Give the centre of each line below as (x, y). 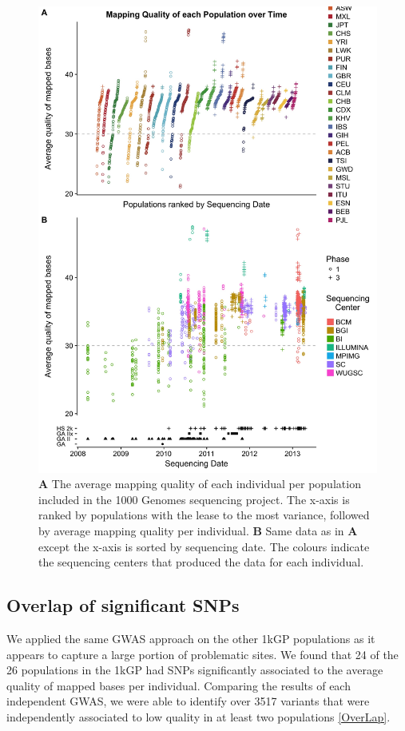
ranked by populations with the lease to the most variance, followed (204, 515)
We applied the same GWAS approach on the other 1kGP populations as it (191, 638)
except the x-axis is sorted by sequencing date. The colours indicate (204, 546)
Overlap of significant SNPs (123, 605)
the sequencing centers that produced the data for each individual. (201, 562)
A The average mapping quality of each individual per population (200, 484)
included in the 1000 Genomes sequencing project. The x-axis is (194, 499)
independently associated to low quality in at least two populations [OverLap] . (199, 716)
